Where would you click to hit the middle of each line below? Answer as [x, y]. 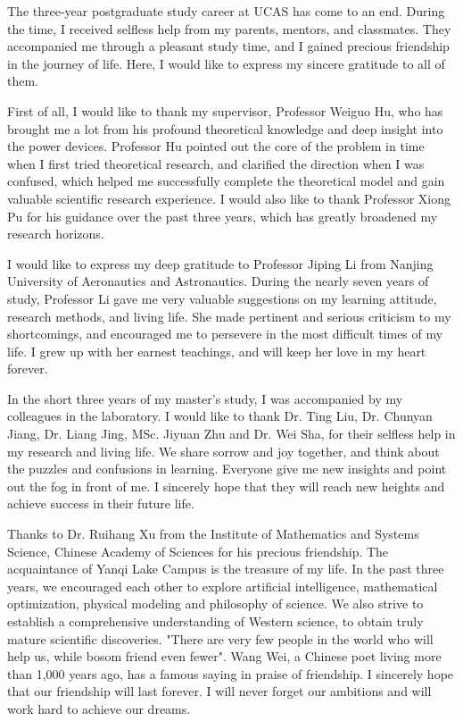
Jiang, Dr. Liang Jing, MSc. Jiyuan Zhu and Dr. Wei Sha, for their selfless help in [231, 434]
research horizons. [56, 234]
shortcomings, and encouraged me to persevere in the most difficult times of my [225, 334]
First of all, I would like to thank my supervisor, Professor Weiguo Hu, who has [225, 110]
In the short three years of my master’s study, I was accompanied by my [205, 398]
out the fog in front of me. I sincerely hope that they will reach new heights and [226, 486]
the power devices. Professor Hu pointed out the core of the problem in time [216, 146]
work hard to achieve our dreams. [99, 708]
